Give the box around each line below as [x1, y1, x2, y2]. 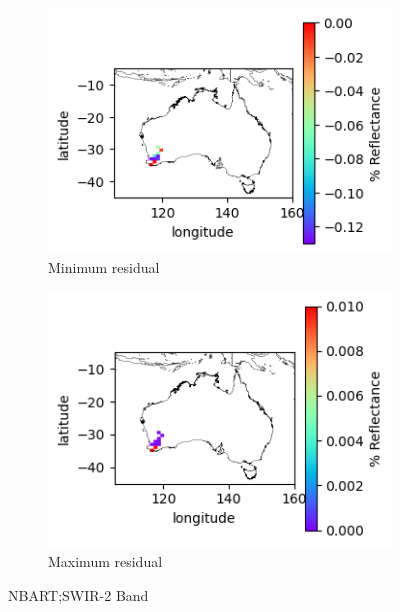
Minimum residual [48, 256, 160, 277]
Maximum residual [48, 551, 163, 572]
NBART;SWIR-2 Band [8, 584, 149, 605]
